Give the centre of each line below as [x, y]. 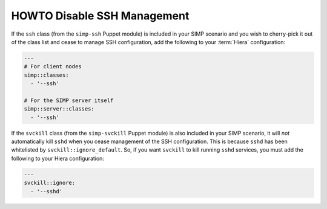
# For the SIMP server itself [69, 100]
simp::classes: [46, 75]
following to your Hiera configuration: [58, 158]
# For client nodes [53, 67]
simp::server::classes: [59, 109]
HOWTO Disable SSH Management [100, 16]
